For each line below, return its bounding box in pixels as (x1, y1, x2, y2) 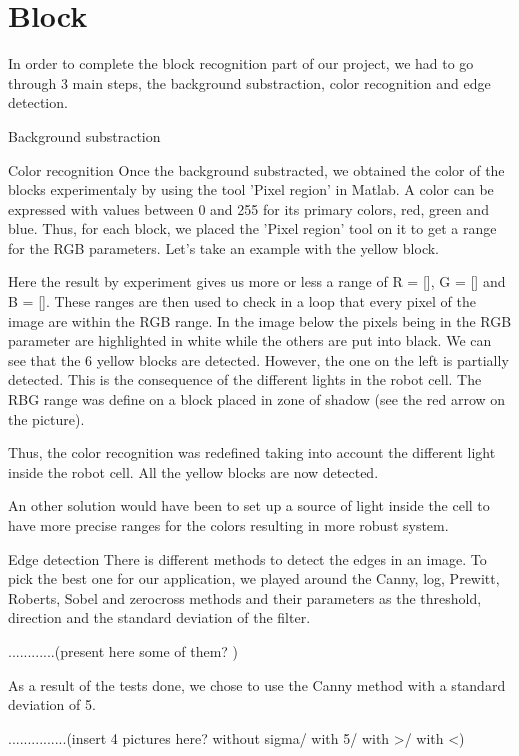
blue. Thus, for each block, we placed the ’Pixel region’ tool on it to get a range (8, 218, 497, 239)
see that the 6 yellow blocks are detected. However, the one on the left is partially (8, 349, 509, 370)
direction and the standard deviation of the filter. (8, 607, 311, 628)
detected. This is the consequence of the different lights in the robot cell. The (8, 369, 482, 390)
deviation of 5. (8, 694, 96, 715)
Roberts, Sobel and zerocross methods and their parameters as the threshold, (8, 587, 482, 608)
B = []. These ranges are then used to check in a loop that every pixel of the (8, 291, 476, 312)
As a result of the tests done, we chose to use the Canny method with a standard (8, 674, 506, 695)
